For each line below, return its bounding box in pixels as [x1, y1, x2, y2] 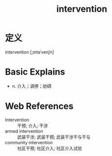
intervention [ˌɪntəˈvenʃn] [5, 49, 55, 55]
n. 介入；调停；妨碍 [12, 83, 52, 89]
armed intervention [5, 128, 43, 134]
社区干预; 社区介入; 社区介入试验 [17, 145, 82, 151]
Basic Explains [5, 66, 65, 78]
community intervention [5, 139, 53, 145]
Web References [5, 101, 74, 112]
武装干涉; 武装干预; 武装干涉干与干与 [17, 134, 91, 140]
